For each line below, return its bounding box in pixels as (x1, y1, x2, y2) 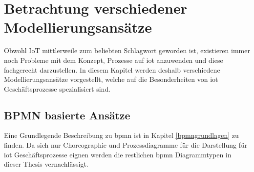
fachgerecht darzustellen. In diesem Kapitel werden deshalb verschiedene (4, 64, 220, 75)
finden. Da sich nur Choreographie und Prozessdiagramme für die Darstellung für (4, 140, 248, 150)
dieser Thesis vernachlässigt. (4, 159, 88, 169)
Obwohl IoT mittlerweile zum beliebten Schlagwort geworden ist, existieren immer (4, 45, 250, 56)
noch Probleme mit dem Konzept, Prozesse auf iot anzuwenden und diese (4, 55, 223, 65)
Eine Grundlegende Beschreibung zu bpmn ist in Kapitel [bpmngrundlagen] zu (4, 130, 239, 140)
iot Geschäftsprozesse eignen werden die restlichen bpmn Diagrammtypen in (4, 149, 232, 159)
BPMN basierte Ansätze (4, 107, 130, 122)
